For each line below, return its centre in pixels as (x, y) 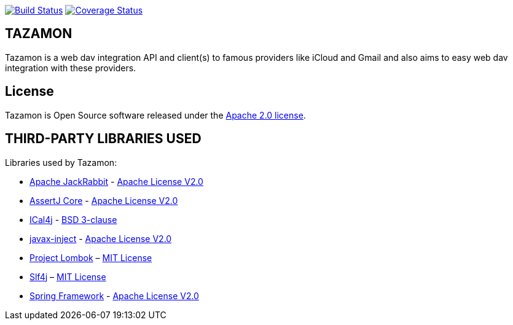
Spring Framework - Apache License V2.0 (114, 296)
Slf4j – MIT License (68, 276)
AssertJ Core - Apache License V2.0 (104, 200)
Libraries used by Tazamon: (61, 162)
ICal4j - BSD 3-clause (73, 219)
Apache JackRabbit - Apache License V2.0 (116, 181)
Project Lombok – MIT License (91, 257)
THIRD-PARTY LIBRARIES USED (103, 139)
